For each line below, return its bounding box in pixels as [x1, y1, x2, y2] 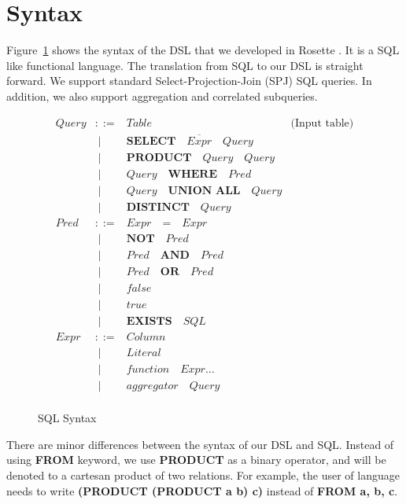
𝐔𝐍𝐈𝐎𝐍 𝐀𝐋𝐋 [168, 185, 241, 197]
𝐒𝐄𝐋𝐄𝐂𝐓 [126, 135, 176, 147]
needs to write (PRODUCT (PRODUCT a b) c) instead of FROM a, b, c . [6, 482, 398, 498]
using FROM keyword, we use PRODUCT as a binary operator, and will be [6, 451, 386, 468]
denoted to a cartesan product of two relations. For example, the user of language [6, 467, 400, 484]
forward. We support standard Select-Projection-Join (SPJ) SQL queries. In [6, 72, 372, 89]
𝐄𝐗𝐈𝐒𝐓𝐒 [126, 316, 172, 328]
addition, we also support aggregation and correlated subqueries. [6, 87, 318, 104]
